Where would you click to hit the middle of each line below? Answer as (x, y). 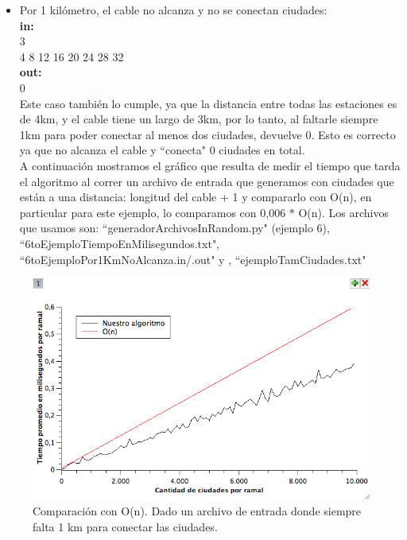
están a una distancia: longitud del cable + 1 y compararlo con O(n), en (196, 197)
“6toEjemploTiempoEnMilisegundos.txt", (120, 243)
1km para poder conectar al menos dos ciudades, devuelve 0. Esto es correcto (207, 134)
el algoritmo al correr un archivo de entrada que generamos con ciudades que (207, 181)
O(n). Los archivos (344, 212)
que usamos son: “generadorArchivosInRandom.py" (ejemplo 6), (174, 228)
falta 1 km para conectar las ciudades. (125, 526)
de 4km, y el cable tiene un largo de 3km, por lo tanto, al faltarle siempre (199, 119)
